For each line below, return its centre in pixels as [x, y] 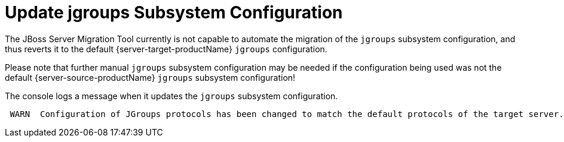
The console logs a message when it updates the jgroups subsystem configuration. [171, 96]
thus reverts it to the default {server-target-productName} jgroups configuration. [166, 49]
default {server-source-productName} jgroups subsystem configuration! [150, 77]
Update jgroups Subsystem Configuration [174, 12]
